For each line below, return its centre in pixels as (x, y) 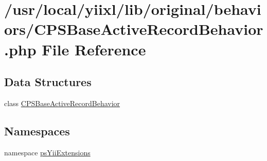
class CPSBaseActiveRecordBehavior (62, 103)
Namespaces (37, 130)
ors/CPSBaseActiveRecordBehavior (134, 29)
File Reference (94, 49)
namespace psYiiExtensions (47, 152)
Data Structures (48, 82)
